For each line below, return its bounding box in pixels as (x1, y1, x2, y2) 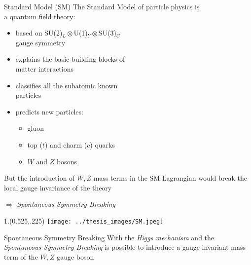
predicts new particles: (15, 106, 83, 116)
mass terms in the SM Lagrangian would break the (93, 173, 247, 183)
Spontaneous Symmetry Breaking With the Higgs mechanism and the (4, 232, 215, 242)
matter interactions (15, 63, 74, 74)
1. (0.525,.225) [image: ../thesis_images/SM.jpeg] (4, 215, 164, 226)
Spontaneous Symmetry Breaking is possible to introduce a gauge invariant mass (4, 242, 246, 252)
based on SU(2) (15, 28, 63, 38)
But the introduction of (4, 173, 75, 183)
